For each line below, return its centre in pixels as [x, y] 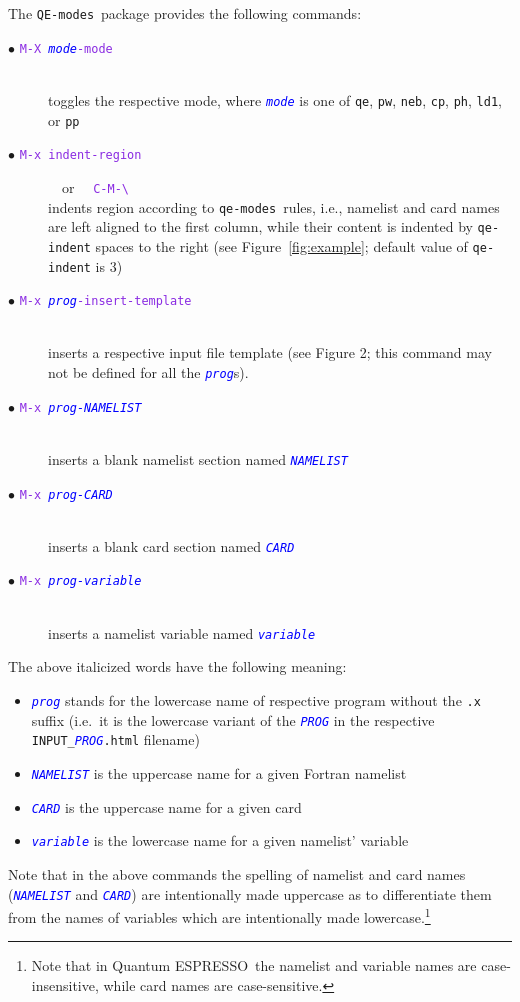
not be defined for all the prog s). [148, 372]
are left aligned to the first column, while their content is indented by [260, 226]
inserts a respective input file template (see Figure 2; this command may [270, 352]
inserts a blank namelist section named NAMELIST [198, 458]
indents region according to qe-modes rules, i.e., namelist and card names [274, 206]
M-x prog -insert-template [105, 301]
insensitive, [65, 985]
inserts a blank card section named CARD [171, 545]
